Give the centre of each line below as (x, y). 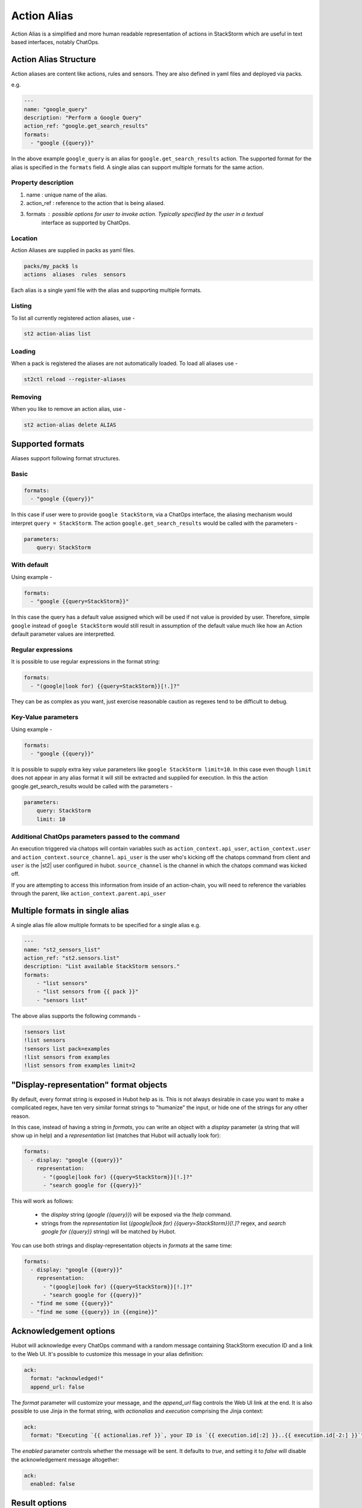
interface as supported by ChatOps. (86, 223)
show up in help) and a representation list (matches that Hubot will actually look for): (116, 1136)
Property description (42, 183)
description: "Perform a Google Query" (83, 118)
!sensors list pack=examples (67, 1049)
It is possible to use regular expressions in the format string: (86, 662)
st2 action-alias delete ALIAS (70, 425)
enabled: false (53, 1484)
